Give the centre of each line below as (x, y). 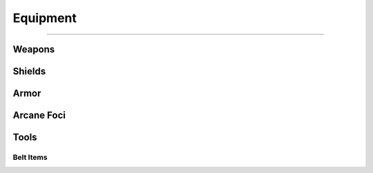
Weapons (34, 49)
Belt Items (30, 157)
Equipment (45, 18)
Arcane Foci (39, 115)
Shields (29, 71)
